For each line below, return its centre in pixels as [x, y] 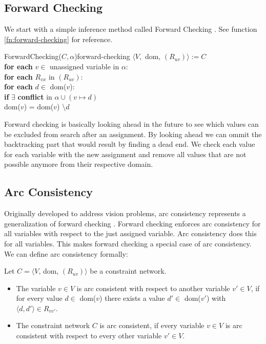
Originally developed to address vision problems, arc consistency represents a [125, 213]
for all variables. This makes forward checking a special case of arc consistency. [128, 243]
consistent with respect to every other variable [89, 336]
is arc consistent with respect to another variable [153, 288]
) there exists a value [132, 298]
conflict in [35, 96]
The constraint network [53, 325]
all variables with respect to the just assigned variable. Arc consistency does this [130, 233]
